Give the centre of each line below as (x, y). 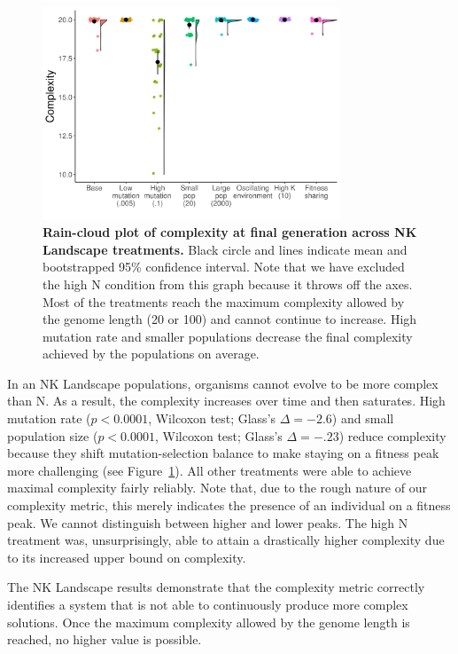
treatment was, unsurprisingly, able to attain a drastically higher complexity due (226, 540)
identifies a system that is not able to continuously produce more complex (208, 604)
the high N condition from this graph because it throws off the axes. (228, 284)
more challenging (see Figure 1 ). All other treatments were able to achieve (210, 470)
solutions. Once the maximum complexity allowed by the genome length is (209, 622)
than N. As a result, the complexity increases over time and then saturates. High (226, 401)
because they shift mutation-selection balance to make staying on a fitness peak (223, 453)
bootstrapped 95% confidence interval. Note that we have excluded (224, 267)
